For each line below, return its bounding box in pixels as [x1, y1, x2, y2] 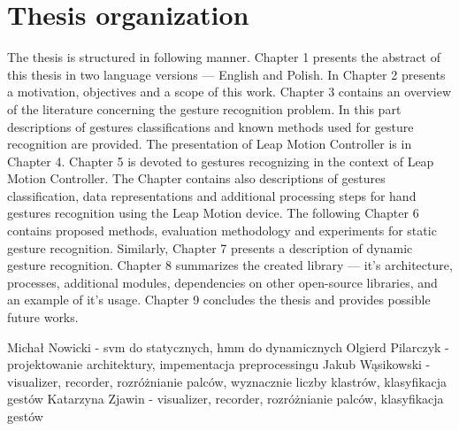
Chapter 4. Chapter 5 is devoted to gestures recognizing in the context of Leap [7, 151, 434, 170]
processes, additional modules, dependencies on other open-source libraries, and [7, 273, 438, 291]
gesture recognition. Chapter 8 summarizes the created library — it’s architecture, [7, 256, 453, 274]
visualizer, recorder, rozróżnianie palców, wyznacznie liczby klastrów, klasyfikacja [7, 372, 448, 390]
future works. [7, 308, 79, 327]
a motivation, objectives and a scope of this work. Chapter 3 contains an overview [7, 82, 452, 101]
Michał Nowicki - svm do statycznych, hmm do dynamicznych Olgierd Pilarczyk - [7, 337, 449, 356]
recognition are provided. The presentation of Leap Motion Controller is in [7, 135, 412, 153]
